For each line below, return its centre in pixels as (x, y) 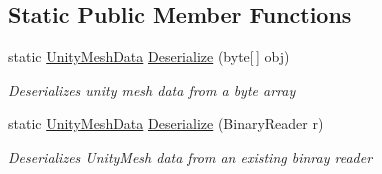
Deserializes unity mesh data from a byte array (152, 89)
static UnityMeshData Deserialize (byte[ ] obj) (149, 56)
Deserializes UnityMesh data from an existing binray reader (190, 156)
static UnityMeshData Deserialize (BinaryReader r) (166, 123)
